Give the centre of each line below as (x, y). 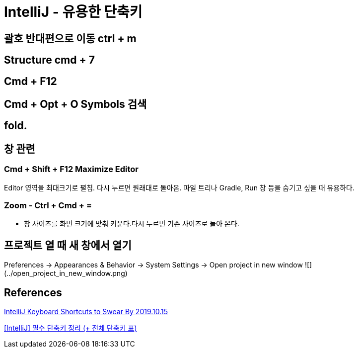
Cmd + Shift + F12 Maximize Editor (71, 169)
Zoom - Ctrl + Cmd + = (48, 206)
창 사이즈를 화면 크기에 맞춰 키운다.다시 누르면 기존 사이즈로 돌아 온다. (132, 224)
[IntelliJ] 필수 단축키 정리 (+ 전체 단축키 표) (71, 328)
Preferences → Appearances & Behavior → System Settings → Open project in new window (153, 265)
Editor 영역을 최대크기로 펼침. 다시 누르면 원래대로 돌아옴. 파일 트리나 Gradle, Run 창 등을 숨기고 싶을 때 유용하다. (179, 187)
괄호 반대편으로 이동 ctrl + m (70, 38)
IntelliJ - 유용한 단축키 (73, 12)
